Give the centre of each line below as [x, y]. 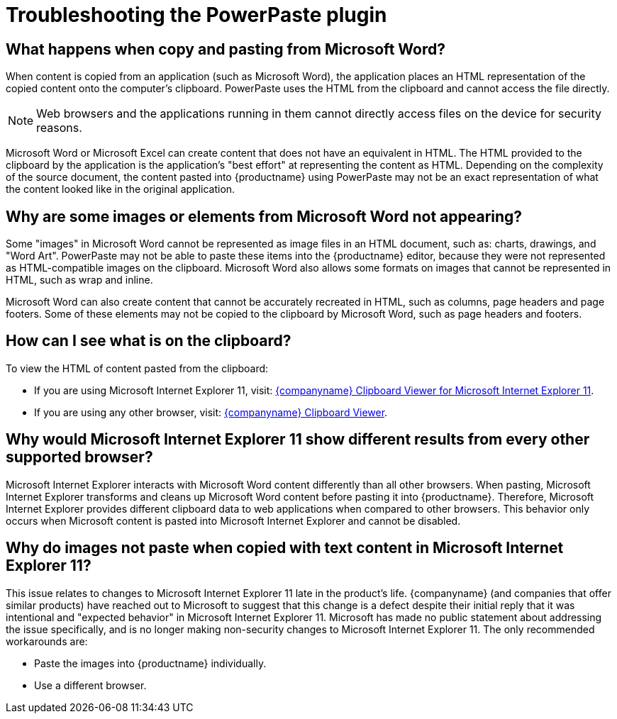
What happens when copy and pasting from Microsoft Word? [226, 49]
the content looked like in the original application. [121, 189]
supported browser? [79, 457]
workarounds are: [47, 641]
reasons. [59, 128]
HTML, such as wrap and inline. [79, 280]
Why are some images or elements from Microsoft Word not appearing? [264, 216]
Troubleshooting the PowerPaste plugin [196, 15]
